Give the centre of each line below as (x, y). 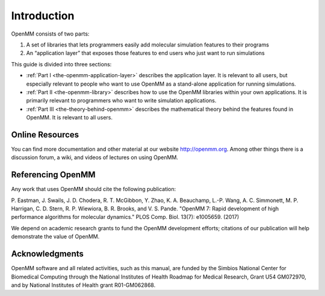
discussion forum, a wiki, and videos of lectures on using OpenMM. (95, 157)
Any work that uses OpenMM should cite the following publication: (94, 189)
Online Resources (45, 135)
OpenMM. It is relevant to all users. (69, 118)
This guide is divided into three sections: (61, 64)
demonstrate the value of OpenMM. (55, 237)
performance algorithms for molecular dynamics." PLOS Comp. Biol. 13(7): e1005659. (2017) (125, 217)
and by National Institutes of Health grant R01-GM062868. (83, 285)
